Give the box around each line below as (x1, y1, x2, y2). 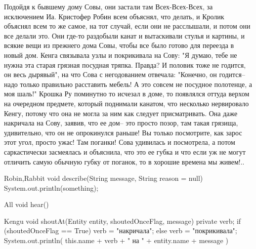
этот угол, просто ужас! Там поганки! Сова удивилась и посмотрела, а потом (4, 137, 235, 147)
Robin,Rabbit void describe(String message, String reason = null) (4, 173, 203, 183)
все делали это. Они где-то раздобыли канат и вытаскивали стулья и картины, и (4, 30, 245, 41)
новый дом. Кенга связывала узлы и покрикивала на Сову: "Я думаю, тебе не (4, 49, 237, 60)
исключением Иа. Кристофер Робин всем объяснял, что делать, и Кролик (4, 11, 224, 21)
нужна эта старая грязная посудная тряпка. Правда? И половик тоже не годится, (4, 59, 246, 70)
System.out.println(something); (4, 182, 98, 193)
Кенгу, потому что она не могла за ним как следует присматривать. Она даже (4, 108, 238, 118)
